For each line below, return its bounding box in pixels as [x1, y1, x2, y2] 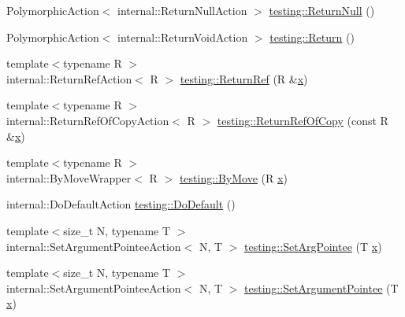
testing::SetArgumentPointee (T [244, 279, 399, 296]
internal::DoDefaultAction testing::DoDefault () [6, 196, 236, 212]
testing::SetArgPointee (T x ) [244, 238, 382, 254]
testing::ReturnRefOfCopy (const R [217, 112, 388, 128]
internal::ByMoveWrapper [6, 169, 132, 186]
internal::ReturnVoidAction [117, 28, 248, 45]
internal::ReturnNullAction [117, 2, 247, 18]
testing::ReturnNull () [269, 2, 375, 18]
